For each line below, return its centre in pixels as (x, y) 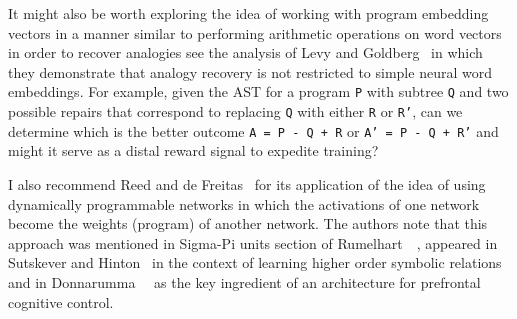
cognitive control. (61, 301)
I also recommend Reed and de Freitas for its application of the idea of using (247, 183)
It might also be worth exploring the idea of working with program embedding (248, 13)
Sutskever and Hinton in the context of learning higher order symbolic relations (255, 262)
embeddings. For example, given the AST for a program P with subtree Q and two (258, 91)
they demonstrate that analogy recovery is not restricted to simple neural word (250, 71)
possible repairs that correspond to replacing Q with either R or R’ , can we (235, 111)
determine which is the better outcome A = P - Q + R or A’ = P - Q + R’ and (253, 130)
